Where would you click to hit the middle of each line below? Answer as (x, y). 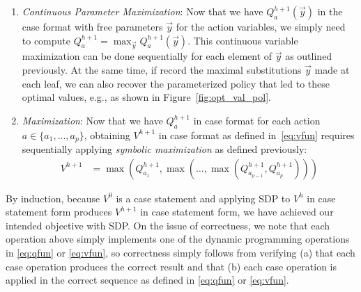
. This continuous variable (243, 40)
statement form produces (59, 212)
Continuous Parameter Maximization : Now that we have (143, 11)
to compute (46, 40)
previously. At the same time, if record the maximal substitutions (162, 69)
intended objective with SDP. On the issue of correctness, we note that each (168, 225)
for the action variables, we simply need (261, 26)
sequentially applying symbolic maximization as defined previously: (164, 148)
